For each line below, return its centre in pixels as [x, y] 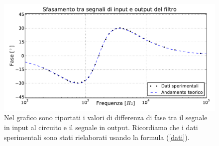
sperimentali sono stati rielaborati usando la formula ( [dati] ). [97, 137]
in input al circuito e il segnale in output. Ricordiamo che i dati [101, 127]
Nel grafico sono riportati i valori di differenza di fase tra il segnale [106, 117]
